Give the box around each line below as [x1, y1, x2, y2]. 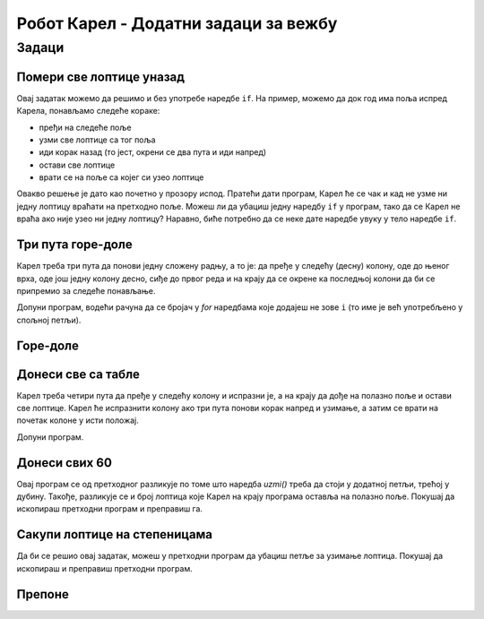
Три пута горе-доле [16, 237, 134, 253]
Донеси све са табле [16, 366, 141, 382]
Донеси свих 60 [16, 455, 112, 470]
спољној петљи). [16, 314, 82, 325]
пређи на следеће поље [39, 122, 132, 133]
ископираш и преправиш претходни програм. [16, 563, 193, 573]
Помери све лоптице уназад [16, 69, 186, 84]
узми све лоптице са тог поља [39, 134, 156, 145]
